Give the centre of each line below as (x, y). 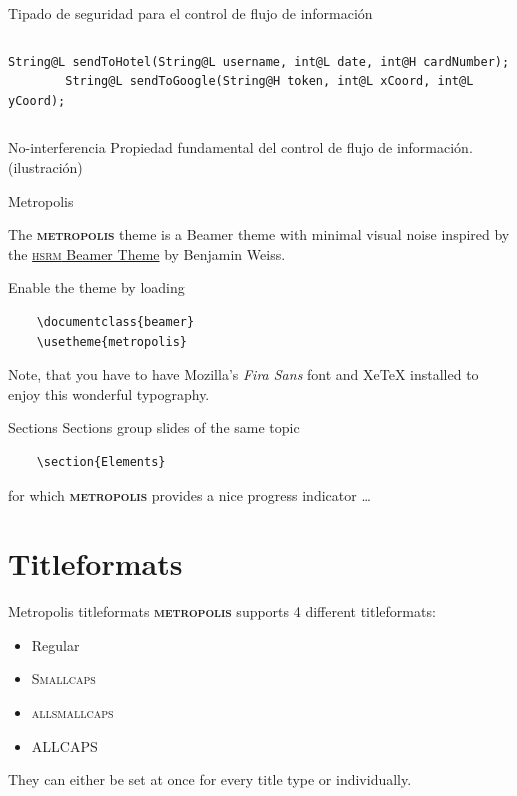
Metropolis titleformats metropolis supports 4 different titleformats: (222, 611)
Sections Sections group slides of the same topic (154, 427)
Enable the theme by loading (96, 287)
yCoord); (37, 100)
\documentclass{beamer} (115, 321)
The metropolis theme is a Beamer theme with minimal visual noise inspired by (259, 234)
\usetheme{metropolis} (111, 341)
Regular (55, 644)
